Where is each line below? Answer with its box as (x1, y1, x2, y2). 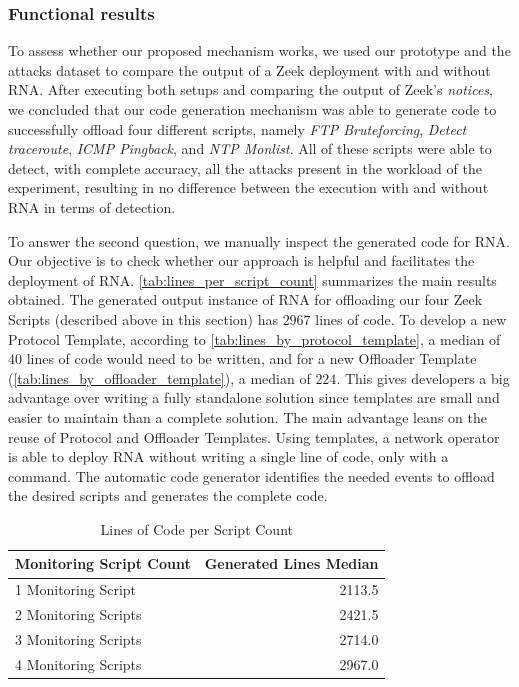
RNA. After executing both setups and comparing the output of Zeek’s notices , (8, 79, 493, 100)
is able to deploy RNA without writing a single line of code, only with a (8, 446, 449, 467)
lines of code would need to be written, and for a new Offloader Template (26, 348, 477, 369)
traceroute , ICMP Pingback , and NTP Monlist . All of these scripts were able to (8, 138, 492, 159)
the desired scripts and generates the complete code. (8, 485, 328, 506)
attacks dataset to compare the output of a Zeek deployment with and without (8, 59, 491, 80)
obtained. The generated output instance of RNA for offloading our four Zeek (8, 289, 483, 310)
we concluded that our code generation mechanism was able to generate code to (8, 99, 497, 119)
